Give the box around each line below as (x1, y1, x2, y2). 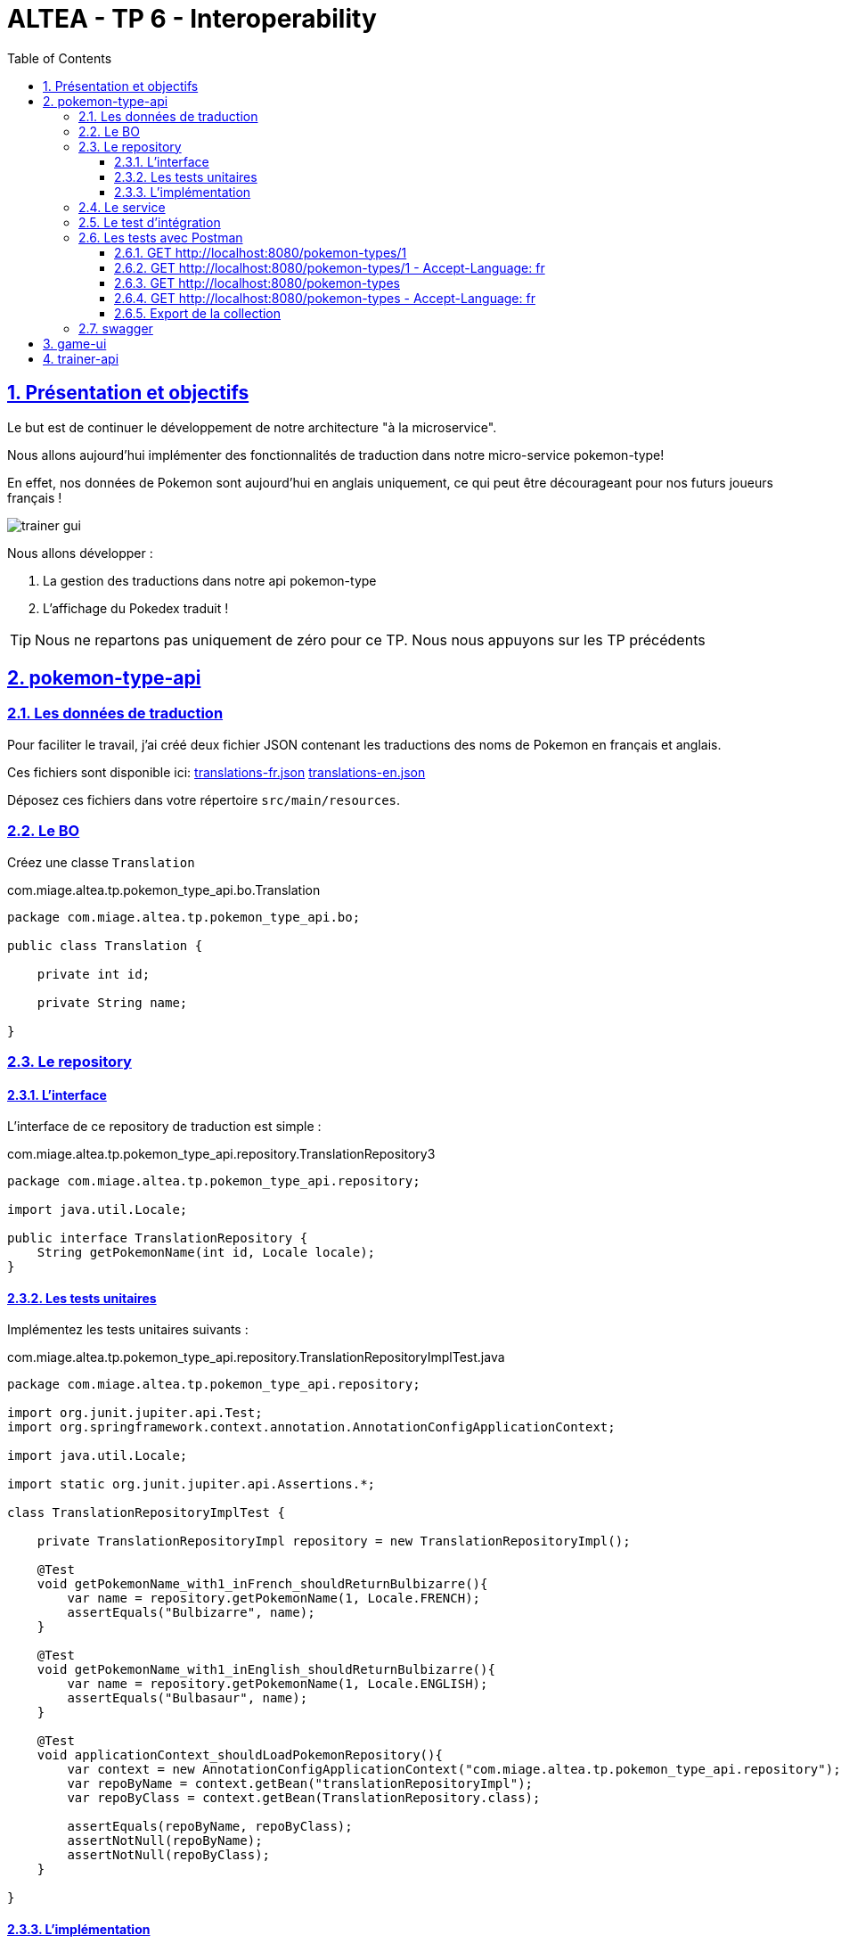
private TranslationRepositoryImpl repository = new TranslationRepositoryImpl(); (37, 1534, 631, 1549)
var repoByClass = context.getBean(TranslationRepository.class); (67, 1791, 541, 1806)
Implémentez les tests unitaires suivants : (7, 1322, 249, 1338)
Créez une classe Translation (7, 854, 195, 870)
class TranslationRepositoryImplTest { (7, 1505, 285, 1521)
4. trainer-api (43, 350, 119, 366)
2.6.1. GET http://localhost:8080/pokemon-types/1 (114, 244, 407, 260)
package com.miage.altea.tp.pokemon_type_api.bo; (7, 909, 361, 924)
